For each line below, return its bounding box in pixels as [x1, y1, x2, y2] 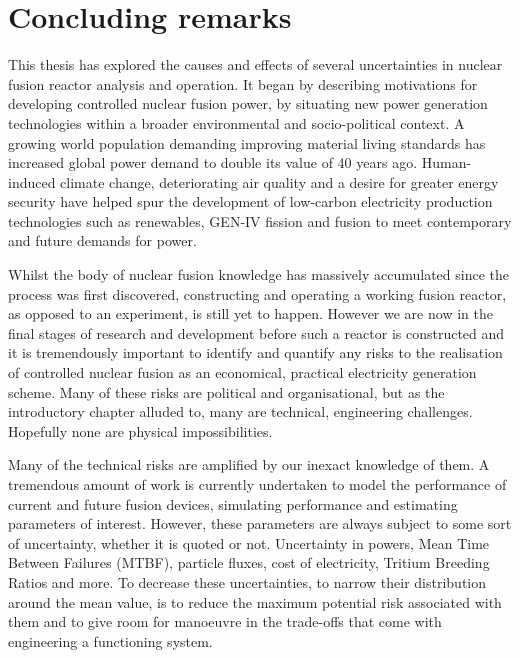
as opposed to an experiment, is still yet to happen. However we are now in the [8, 303, 493, 324]
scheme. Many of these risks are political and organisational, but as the [8, 381, 445, 402]
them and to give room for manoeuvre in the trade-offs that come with [8, 611, 442, 632]
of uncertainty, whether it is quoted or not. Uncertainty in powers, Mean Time [8, 532, 490, 553]
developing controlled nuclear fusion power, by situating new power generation [8, 93, 488, 114]
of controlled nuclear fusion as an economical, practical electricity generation [8, 362, 477, 383]
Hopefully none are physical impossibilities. [8, 420, 273, 441]
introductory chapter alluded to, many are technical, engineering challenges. [8, 401, 473, 422]
